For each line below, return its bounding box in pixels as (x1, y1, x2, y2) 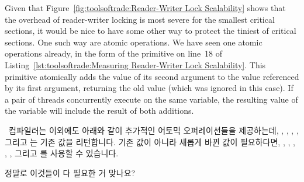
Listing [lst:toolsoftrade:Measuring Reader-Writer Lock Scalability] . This (5, 58, 266, 71)
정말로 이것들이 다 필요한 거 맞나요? (5, 166, 136, 178)
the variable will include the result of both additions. (5, 104, 194, 117)
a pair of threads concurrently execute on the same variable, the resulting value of (5, 93, 298, 105)
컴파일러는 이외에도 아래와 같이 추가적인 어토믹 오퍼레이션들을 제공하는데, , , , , (8, 124, 299, 136)
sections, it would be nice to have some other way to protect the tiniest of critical (5, 24, 296, 37)
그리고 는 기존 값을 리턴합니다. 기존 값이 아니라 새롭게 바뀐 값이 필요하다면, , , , (5, 135, 295, 148)
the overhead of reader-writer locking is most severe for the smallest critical (5, 13, 275, 25)
